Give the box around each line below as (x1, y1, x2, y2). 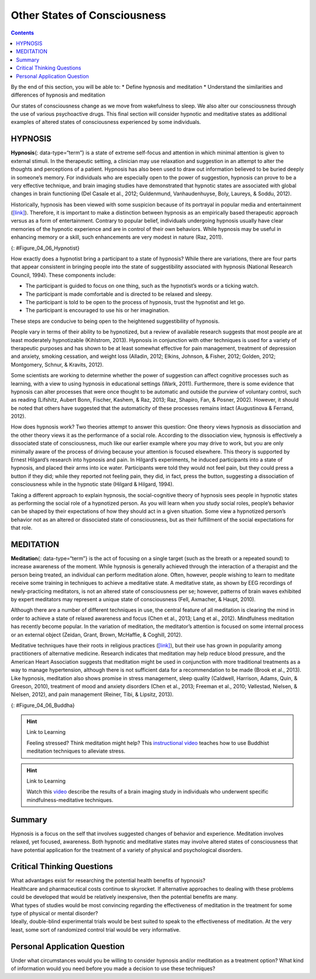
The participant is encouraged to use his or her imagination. (25, 307, 170, 314)
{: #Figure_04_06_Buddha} (11, 702, 75, 709)
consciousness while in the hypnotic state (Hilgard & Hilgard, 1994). (11, 481, 174, 488)
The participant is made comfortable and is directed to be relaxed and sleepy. (25, 290, 213, 298)
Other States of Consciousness (11, 9, 166, 22)
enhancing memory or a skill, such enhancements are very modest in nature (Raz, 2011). (11, 234, 224, 241)
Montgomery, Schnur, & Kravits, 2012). (11, 361, 104, 368)
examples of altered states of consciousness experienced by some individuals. (11, 119, 201, 126)
